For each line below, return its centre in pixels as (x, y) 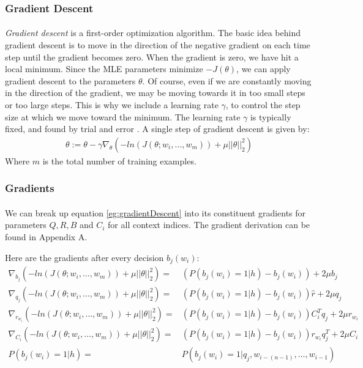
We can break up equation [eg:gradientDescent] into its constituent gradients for (155, 212)
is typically (271, 116)
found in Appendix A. (46, 237)
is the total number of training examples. (119, 160)
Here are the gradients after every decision (84, 257)
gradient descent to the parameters (70, 80)
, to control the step (263, 105)
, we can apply (264, 69)
